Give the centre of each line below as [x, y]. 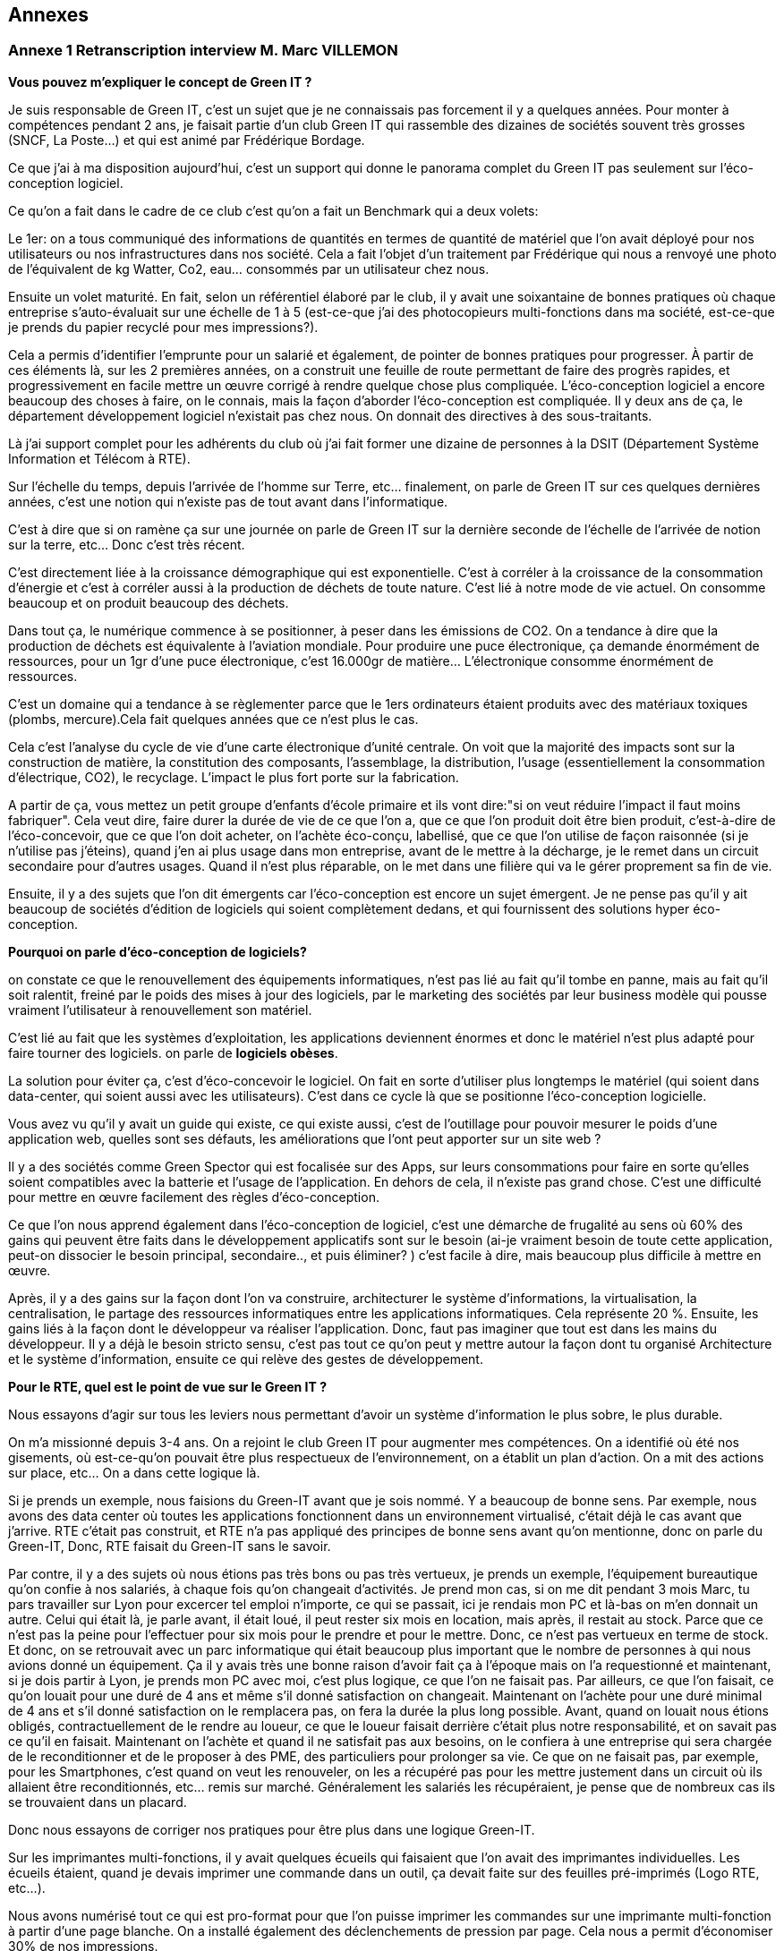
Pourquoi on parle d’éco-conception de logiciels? [158, 951]
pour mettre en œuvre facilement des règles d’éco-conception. [194, 1197]
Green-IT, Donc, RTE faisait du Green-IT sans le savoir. [170, 1546]
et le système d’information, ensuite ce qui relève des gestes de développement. [246, 1359]
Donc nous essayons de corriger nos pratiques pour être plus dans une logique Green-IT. [272, 1829]
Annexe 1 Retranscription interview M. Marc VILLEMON [203, 51]
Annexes [48, 15]
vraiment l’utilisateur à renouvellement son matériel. [160, 1010]
